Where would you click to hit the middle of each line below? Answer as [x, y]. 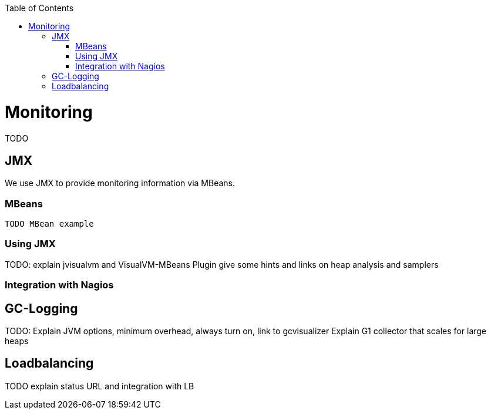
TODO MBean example [49, 224]
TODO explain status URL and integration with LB [100, 386]
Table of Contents [39, 8]
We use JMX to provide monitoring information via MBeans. [120, 183]
